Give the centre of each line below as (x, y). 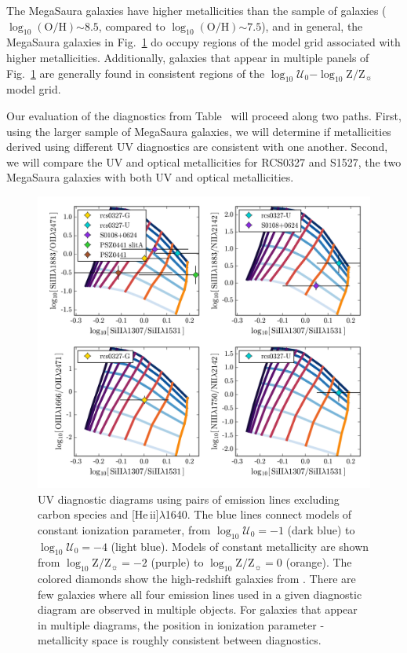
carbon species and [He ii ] (98, 514)
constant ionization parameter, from (124, 529)
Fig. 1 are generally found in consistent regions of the (136, 73)
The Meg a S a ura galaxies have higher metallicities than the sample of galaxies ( (196, 10)
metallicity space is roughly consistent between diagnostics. (180, 640)
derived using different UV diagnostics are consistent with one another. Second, (197, 147)
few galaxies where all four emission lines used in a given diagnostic (200, 594)
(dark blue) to (321, 529)
